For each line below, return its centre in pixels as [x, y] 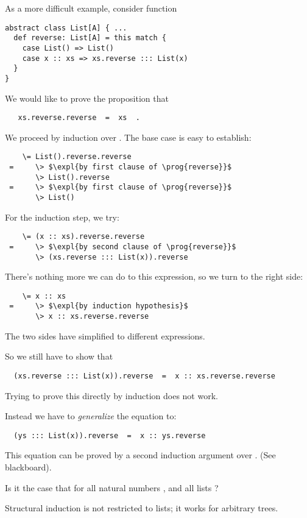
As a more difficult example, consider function [91, 8]
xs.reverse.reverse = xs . [79, 118]
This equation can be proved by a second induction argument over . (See [140, 455]
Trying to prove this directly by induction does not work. [111, 395]
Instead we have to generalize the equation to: [91, 416]
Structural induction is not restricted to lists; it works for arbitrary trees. [142, 508]
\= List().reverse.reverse [77, 157]
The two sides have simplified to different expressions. [105, 335]
